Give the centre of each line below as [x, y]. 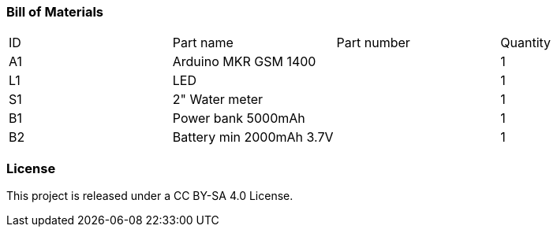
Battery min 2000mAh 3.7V [253, 137]
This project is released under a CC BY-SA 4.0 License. [150, 196]
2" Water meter [218, 100]
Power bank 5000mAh [239, 118]
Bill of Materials [55, 12]
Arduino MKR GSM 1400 [244, 62]
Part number [373, 43]
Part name [203, 43]
